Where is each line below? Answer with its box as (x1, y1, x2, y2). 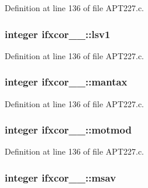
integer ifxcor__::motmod (5, 122, 132, 137)
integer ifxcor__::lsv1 (5, 26, 111, 41)
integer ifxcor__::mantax (5, 74, 128, 89)
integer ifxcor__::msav (5, 170, 116, 184)
